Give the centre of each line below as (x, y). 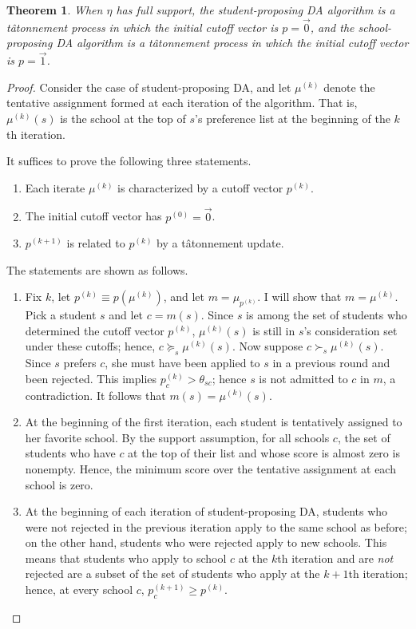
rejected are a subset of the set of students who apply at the (172, 574)
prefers (80, 363)
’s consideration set (351, 330)
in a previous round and (331, 363)
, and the (332, 27)
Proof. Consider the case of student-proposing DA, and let (149, 87)
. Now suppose (267, 346)
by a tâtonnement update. (220, 243)
